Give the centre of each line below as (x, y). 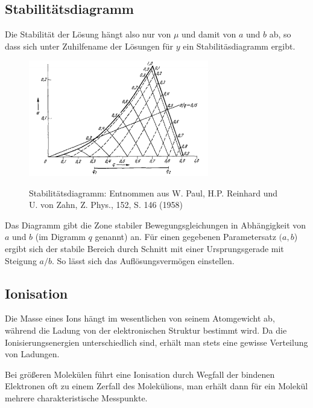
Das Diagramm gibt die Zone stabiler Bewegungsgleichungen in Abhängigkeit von (156, 225)
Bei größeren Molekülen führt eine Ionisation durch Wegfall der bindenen (140, 374)
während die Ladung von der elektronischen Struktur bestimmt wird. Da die (146, 330)
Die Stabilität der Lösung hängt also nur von (88, 34)
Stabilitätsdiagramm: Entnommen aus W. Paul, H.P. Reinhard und (153, 193)
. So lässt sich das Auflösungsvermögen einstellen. (143, 260)
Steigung (21, 260)
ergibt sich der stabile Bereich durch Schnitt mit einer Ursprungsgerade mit (144, 249)
